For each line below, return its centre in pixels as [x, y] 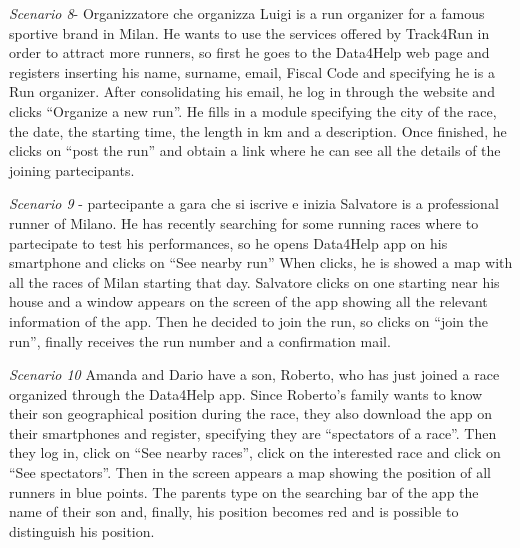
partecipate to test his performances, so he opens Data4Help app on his [228, 242]
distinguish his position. [82, 530]
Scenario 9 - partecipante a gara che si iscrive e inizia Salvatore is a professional [254, 203]
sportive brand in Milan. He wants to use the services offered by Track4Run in [249, 32]
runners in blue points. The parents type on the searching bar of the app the [244, 491]
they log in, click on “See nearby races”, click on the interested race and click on [255, 452]
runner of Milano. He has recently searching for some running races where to [244, 222]
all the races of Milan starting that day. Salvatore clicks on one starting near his [254, 281]
